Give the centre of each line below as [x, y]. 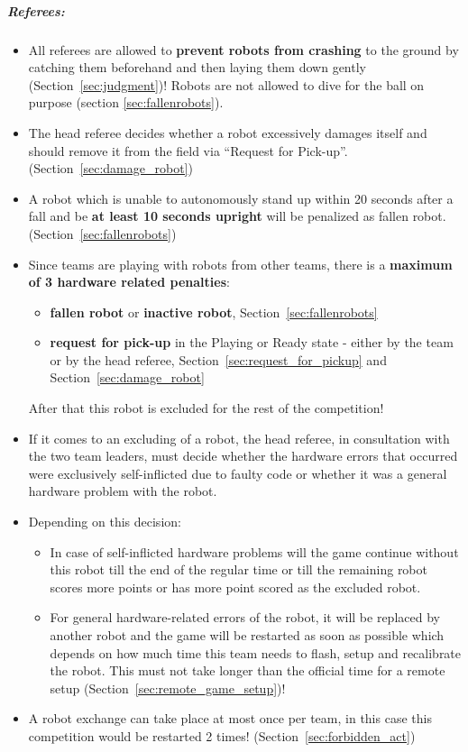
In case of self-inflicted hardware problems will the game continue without [254, 551]
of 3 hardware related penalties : [129, 282]
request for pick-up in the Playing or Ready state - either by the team [252, 342]
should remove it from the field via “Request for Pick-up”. [188, 150]
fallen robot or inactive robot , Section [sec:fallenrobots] [214, 312]
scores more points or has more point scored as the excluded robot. [235, 587]
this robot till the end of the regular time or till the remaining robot [239, 569]
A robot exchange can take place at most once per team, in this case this [230, 718]
